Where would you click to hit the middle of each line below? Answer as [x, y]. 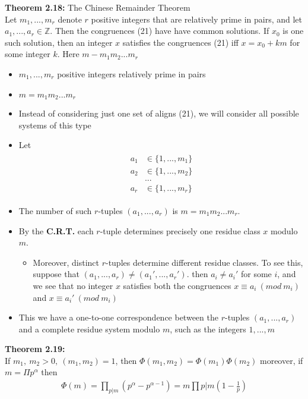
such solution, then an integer [59, 42]
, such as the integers [208, 329]
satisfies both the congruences [177, 285]
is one [293, 31]
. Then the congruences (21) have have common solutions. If [160, 31]
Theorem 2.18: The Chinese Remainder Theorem [98, 7]
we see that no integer [73, 285]
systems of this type [55, 125]
